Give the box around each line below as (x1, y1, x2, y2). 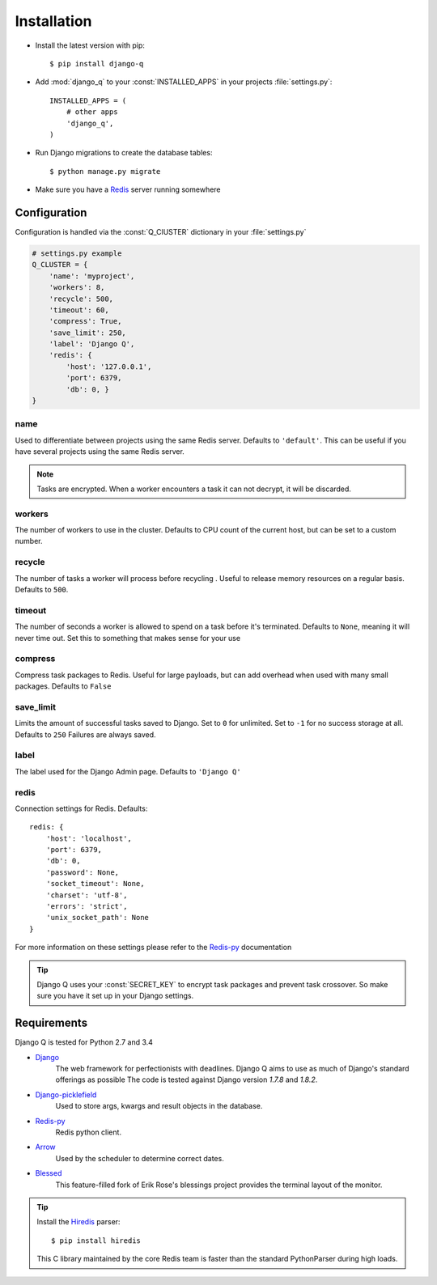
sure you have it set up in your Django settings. (36, 991, 194, 1001)
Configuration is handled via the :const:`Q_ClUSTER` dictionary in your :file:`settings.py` (15, 227, 307, 236)
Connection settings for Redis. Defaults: (15, 804, 148, 813)
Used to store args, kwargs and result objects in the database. (55, 1101, 263, 1111)
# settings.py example (32, 248, 122, 258)
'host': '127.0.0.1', (66, 362, 152, 371)
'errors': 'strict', (45, 902, 128, 910)
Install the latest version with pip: (35, 40, 145, 50)
